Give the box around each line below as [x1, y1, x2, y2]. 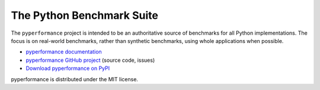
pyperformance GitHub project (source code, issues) [25, 56, 155, 64]
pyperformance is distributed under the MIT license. [11, 75, 139, 82]
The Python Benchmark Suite [11, 9, 158, 22]
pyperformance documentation [25, 48, 102, 55]
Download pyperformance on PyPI [25, 65, 110, 72]
